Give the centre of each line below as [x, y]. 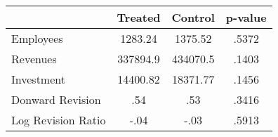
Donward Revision [56, 99]
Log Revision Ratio [59, 120]
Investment [38, 79]
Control [193, 17]
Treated [139, 17]
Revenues [34, 59]
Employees [37, 38]
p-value [246, 17]
